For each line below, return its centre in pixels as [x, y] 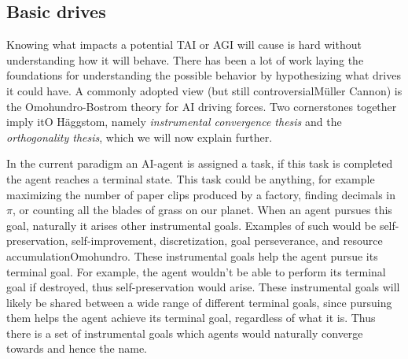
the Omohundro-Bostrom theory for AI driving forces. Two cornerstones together [202, 106]
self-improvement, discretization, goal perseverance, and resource [227, 241]
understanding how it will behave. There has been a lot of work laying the [185, 59]
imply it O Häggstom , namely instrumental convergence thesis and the [174, 122]
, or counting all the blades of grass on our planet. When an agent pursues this [202, 210]
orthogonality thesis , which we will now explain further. [140, 137]
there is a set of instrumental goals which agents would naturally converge [185, 333]
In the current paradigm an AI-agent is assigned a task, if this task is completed [200, 163]
